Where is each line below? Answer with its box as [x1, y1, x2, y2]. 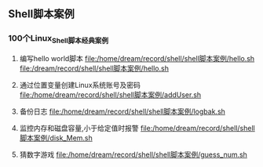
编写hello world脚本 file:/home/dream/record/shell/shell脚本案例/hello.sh [19, 53, 255, 63]
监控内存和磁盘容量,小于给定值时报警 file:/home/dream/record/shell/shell [19, 123, 255, 133]
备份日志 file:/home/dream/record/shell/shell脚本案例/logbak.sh [19, 107, 226, 116]
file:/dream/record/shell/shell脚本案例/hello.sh [19, 64, 169, 73]
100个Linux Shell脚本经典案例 [8, 33, 108, 45]
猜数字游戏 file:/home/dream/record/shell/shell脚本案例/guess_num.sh [19, 150, 247, 159]
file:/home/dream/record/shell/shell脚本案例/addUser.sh [19, 89, 202, 100]
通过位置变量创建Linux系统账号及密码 [19, 80, 141, 89]
